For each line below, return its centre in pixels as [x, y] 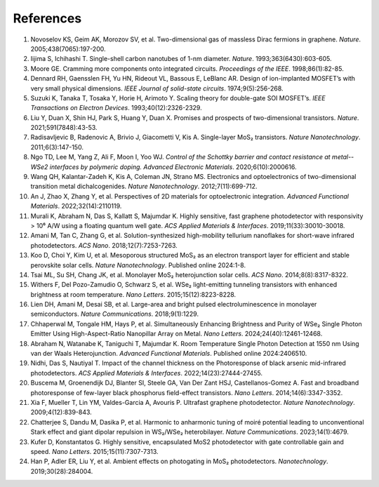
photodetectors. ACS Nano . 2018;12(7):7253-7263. [104, 245]
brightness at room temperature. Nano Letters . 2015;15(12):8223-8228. [133, 294]
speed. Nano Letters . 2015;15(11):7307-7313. [94, 451]
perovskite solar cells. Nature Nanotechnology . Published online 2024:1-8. [138, 265]
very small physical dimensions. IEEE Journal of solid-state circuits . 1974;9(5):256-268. [157, 88]
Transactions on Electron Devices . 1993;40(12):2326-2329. [117, 108]
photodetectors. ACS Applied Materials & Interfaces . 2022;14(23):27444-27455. [147, 373]
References [47, 18]
